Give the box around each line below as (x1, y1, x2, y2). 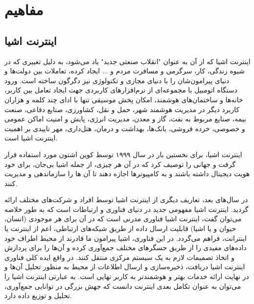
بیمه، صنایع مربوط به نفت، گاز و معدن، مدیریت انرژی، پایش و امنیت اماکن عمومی (4, 114, 246, 124)
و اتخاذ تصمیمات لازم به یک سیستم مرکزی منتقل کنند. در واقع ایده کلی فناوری (4, 252, 234, 262)
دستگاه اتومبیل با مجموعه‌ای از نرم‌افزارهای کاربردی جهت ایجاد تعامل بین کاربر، (4, 85, 237, 95)
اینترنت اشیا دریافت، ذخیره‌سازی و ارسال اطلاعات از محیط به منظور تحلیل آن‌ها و (4, 261, 245, 272)
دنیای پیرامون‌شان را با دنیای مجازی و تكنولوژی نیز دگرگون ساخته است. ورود (4, 75, 230, 85)
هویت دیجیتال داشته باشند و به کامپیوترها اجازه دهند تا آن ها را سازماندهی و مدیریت (4, 168, 250, 179)
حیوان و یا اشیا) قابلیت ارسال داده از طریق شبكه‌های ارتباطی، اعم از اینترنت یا (4, 223, 236, 234)
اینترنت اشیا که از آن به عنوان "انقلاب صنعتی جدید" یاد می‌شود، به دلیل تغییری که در (4, 56, 251, 66)
